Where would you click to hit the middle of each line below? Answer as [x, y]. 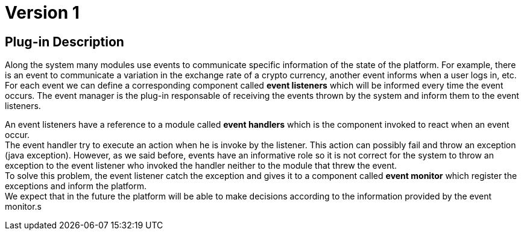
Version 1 [42, 13]
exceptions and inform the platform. [76, 186]
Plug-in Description [65, 42]
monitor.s [23, 207]
